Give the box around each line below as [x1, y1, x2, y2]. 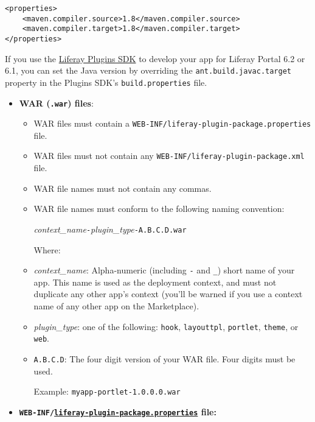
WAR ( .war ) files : [19, 96, 94, 109]
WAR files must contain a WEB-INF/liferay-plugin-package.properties [33, 117, 311, 130]
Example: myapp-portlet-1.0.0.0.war [33, 385, 181, 398]
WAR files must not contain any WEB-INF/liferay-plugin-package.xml [33, 149, 305, 162]
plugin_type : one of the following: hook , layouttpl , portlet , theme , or [33, 320, 299, 332]
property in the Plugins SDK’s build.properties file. [5, 76, 207, 88]
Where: [33, 243, 61, 256]
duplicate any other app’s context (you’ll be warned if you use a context [33, 287, 303, 300]
